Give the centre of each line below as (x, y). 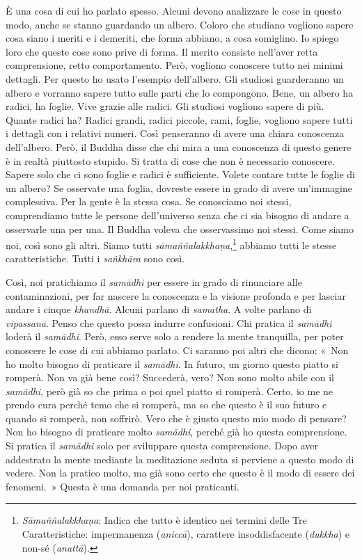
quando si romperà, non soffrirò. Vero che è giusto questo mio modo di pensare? (176, 418)
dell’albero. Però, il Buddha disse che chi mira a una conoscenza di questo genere (179, 146)
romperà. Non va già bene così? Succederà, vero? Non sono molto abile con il (170, 377)
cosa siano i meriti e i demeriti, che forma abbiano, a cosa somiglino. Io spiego (172, 38)
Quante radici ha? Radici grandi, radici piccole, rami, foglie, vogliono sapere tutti (179, 119)
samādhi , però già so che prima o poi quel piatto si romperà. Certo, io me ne (170, 391)
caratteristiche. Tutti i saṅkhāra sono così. (95, 258)
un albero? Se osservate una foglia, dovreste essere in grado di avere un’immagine (179, 187)
